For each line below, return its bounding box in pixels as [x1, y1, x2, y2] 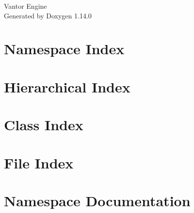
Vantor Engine [4, 1, 47, 11]
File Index [4, 152, 74, 172]
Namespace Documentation [4, 190, 191, 210]
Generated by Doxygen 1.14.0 [4, 10, 92, 20]
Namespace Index [4, 39, 125, 59]
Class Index [4, 115, 83, 135]
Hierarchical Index [4, 76, 130, 96]
